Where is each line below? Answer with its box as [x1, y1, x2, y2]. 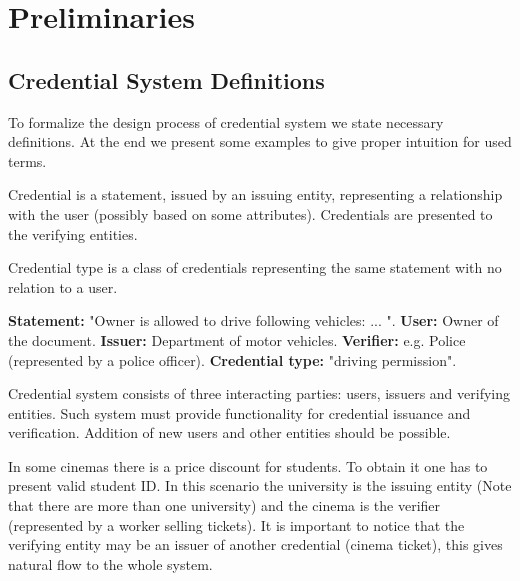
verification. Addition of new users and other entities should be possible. [8, 422, 451, 443]
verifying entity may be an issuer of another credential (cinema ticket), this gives [8, 534, 503, 555]
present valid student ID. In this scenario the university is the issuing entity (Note [8, 475, 512, 496]
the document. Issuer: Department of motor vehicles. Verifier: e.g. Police [8, 329, 466, 350]
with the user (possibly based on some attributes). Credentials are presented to [8, 203, 493, 224]
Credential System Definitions [8, 64, 325, 95]
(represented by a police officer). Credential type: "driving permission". [8, 349, 457, 370]
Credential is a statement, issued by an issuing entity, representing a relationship [8, 184, 503, 205]
